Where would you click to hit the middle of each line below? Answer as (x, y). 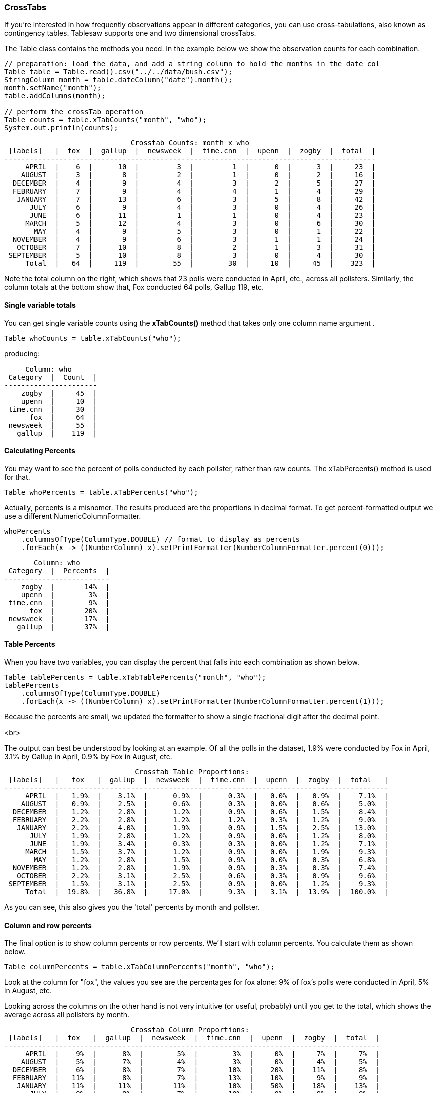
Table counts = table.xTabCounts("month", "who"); (105, 120)
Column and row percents (48, 925)
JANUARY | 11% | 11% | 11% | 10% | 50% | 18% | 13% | (198, 1086)
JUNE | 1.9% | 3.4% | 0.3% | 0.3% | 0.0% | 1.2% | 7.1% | (209, 844)
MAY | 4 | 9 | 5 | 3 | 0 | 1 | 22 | (205, 231)
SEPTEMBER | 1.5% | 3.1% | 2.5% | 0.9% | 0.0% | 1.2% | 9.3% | (198, 884)
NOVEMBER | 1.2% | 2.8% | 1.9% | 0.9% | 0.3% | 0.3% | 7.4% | (200, 868)
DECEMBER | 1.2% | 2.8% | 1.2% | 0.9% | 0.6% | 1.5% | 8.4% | (200, 812)
